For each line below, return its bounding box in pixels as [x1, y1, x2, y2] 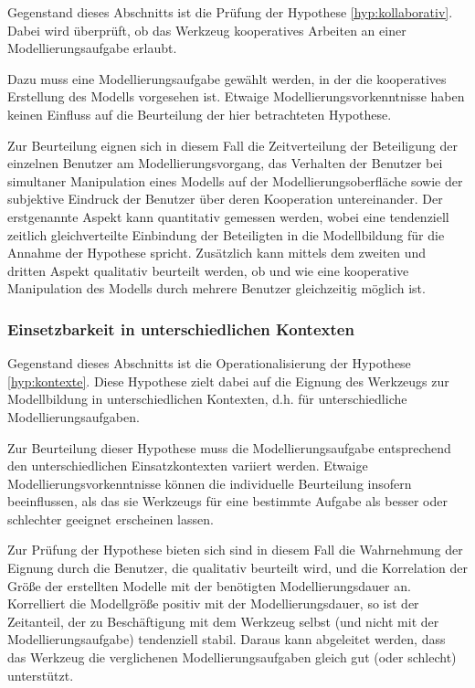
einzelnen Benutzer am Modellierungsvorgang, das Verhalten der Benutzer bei [7, 153, 443, 173]
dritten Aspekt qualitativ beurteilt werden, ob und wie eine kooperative [7, 260, 409, 280]
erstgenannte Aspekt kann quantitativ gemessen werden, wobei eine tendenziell [7, 206, 449, 226]
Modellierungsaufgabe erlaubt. [7, 38, 177, 58]
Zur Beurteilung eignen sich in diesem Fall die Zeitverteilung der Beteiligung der [7, 135, 458, 154]
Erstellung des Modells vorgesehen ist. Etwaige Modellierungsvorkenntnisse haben [7, 87, 465, 106]
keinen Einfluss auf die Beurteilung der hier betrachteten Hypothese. [7, 104, 392, 123]
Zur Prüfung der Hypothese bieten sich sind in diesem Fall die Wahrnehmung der [7, 540, 463, 559]
